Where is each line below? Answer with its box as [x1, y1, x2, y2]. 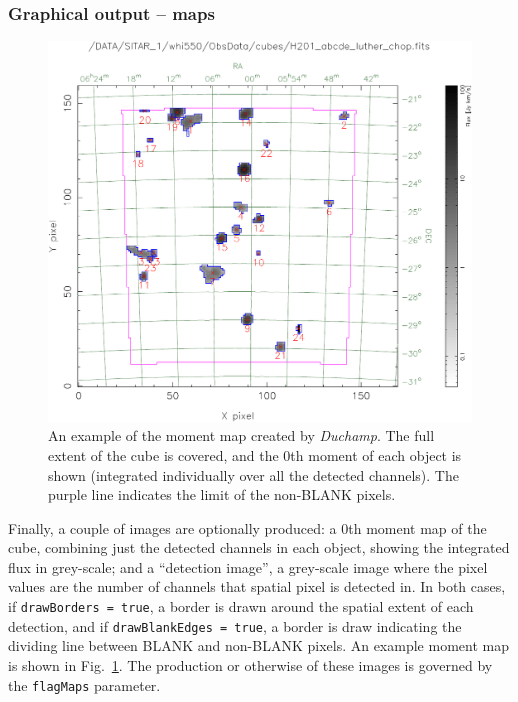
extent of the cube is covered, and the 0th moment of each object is [48, 444, 462, 465]
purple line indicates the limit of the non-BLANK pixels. [48, 484, 396, 505]
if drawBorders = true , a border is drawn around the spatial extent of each [8, 596, 474, 617]
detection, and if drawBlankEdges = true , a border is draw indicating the [8, 615, 462, 636]
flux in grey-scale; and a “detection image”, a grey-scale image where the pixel [8, 556, 488, 577]
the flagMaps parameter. [8, 674, 161, 695]
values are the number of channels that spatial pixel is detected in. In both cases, [8, 576, 506, 597]
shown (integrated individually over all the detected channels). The [48, 464, 459, 485]
